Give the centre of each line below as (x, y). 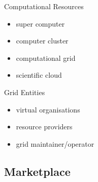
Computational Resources (44, 6)
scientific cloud (39, 75)
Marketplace (37, 171)
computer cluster (42, 41)
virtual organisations (48, 109)
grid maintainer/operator (55, 143)
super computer (40, 23)
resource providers (44, 127)
